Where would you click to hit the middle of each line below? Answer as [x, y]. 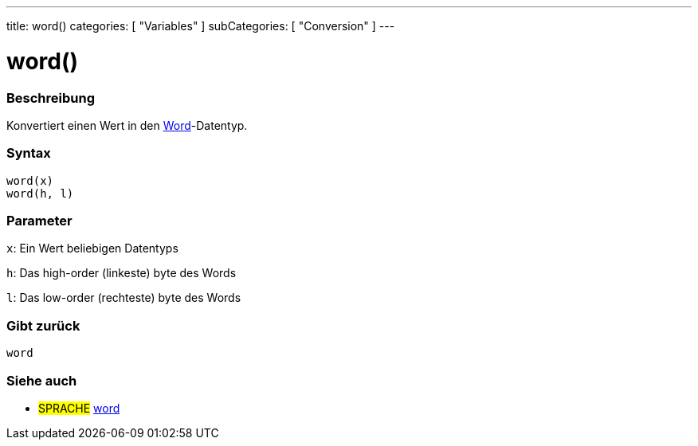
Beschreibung [51, 98]
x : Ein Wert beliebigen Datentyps [92, 248]
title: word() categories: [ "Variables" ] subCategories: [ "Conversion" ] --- [201, 26]
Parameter [39, 221]
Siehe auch [42, 380]
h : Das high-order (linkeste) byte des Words [122, 273]
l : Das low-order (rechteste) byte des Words [124, 298]
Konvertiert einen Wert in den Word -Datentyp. [127, 125]
